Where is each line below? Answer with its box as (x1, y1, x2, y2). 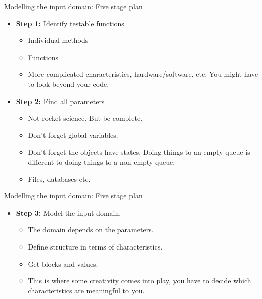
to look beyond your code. (28, 78, 109, 89)
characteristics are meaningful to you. (28, 285, 145, 295)
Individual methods (28, 35, 89, 45)
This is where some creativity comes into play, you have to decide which (28, 275, 251, 286)
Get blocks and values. (28, 258, 98, 269)
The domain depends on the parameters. (28, 224, 154, 235)
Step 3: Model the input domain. (16, 207, 121, 218)
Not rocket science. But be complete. (28, 113, 143, 123)
